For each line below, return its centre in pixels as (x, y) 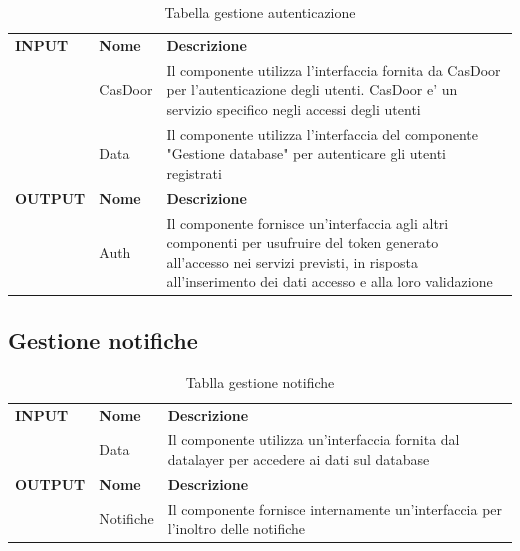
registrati (194, 172)
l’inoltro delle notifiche (236, 528)
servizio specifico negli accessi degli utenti (293, 108)
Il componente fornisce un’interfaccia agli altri (307, 222)
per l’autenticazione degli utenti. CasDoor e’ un (312, 89)
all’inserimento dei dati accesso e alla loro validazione (329, 281)
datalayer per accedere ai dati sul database (298, 458)
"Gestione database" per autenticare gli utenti (306, 153)
